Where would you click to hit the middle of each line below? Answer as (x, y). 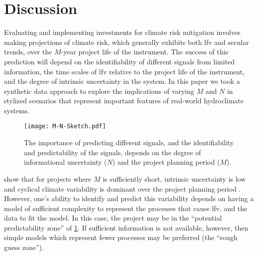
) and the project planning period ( (166, 162)
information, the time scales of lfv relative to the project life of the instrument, (125, 71)
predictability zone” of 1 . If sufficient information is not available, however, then (126, 227)
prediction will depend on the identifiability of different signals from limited (120, 61)
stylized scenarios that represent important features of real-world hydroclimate (124, 101)
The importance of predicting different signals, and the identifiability (129, 142)
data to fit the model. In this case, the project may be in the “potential (113, 218)
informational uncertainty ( (65, 162)
